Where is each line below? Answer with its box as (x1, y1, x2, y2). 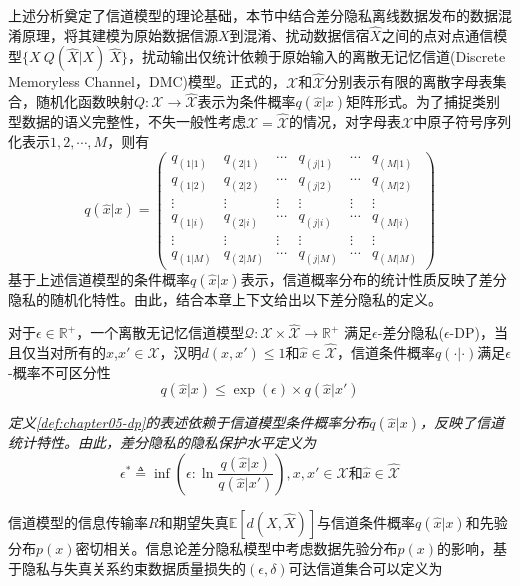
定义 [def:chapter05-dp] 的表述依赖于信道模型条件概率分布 (8, 412, 370, 433)
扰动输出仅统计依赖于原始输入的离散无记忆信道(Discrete (142, 46, 506, 67)
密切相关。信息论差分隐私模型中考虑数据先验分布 (75, 537, 398, 558)
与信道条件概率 (317, 511, 416, 532)
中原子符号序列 (413, 111, 512, 132)
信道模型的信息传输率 (8, 511, 148, 532)
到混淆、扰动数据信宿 (229, 24, 370, 45)
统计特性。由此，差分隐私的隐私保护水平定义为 (8, 432, 316, 453)
